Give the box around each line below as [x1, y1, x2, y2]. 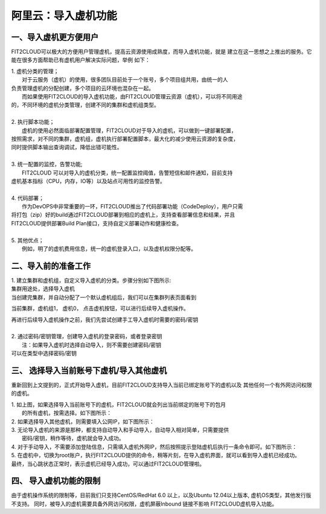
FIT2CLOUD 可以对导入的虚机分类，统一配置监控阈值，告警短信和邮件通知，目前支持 [22, 169, 233, 176]
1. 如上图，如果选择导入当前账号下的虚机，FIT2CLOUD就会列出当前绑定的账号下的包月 [11, 400, 226, 408]
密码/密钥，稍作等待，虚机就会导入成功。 [22, 435, 125, 442]
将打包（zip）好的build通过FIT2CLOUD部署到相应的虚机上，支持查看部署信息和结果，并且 [11, 211, 235, 219]
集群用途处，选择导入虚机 [11, 285, 75, 292]
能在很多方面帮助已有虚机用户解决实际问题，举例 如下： [11, 56, 150, 63]
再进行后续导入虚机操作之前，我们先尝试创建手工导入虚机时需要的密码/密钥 [11, 316, 199, 323]
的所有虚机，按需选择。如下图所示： [22, 410, 112, 417]
